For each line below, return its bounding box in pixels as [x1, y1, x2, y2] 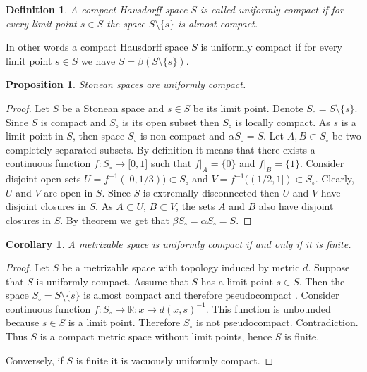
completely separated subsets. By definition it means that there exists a [6, 142, 315, 156]
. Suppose [308, 260, 350, 275]
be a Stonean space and [61, 100, 164, 115]
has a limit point [200, 273, 273, 288]
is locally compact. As [235, 114, 330, 129]
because [6, 315, 40, 330]
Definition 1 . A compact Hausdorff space [6, 2, 188, 16]
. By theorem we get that [60, 212, 169, 227]
